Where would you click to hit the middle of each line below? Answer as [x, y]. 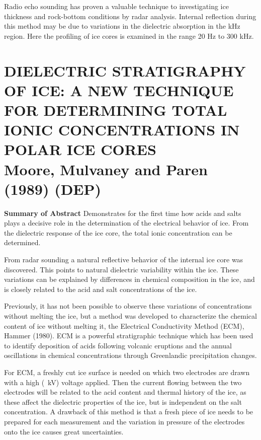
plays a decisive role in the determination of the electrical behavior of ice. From [126, 223]
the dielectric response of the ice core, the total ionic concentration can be [118, 232]
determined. [22, 242]
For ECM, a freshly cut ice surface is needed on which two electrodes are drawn [127, 372]
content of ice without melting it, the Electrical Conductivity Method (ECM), [124, 325]
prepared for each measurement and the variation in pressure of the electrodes [124, 421]
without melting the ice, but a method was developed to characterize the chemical [130, 315]
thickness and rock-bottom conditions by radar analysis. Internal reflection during [130, 16]
